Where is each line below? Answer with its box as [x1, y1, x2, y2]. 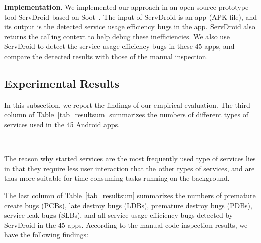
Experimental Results [4, 75, 119, 91]
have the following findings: [4, 229, 88, 240]
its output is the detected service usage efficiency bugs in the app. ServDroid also [4, 21, 255, 32]
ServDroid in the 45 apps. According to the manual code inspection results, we [4, 219, 248, 230]
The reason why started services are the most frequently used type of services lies [4, 153, 256, 164]
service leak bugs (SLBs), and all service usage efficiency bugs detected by [4, 210, 233, 220]
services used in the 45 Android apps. [4, 119, 120, 129]
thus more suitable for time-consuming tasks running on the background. [4, 173, 230, 183]
